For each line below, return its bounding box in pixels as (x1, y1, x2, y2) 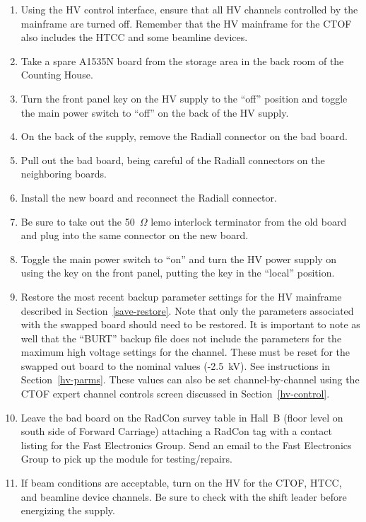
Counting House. (20, 67, 93, 82)
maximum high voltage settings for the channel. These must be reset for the (20, 344, 350, 359)
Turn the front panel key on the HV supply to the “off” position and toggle (20, 91, 348, 105)
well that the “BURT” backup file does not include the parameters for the (20, 330, 342, 345)
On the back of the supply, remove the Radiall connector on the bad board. (20, 129, 348, 144)
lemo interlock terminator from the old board (150, 214, 347, 228)
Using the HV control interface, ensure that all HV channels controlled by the (20, 2, 358, 16)
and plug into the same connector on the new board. (20, 228, 249, 243)
